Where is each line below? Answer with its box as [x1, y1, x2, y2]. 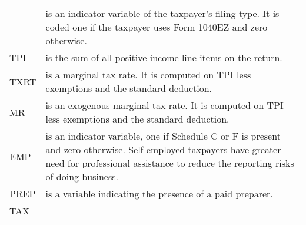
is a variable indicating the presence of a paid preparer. [45, 187, 273, 200]
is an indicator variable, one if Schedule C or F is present [45, 129, 281, 143]
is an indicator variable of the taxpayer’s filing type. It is [45, 6, 280, 20]
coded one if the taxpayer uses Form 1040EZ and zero [45, 20, 268, 34]
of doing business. [45, 170, 118, 183]
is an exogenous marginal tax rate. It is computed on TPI [45, 98, 284, 112]
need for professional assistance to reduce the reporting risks [45, 156, 294, 170]
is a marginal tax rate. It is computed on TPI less [45, 68, 251, 81]
